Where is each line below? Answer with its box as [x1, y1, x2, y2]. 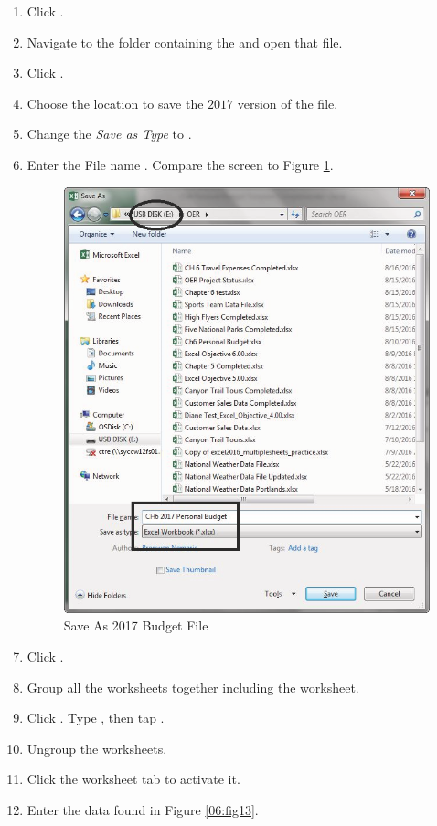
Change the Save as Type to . [27, 124, 192, 143]
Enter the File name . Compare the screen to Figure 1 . [27, 154, 334, 174]
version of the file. [237, 93, 338, 112]
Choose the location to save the [27, 93, 204, 112]
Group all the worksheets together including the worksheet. [27, 677, 359, 696]
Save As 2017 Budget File [63, 616, 208, 635]
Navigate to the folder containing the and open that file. [27, 32, 343, 51]
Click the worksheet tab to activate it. [27, 769, 240, 789]
